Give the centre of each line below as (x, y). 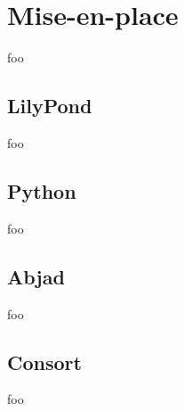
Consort (44, 362)
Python (42, 190)
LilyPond (50, 106)
